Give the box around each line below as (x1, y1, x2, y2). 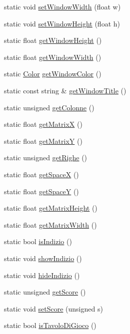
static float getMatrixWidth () (4, 219, 97, 230)
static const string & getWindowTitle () (4, 85, 126, 95)
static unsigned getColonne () (4, 102, 94, 112)
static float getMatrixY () (4, 135, 82, 146)
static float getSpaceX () (4, 169, 79, 179)
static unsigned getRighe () (4, 152, 87, 163)
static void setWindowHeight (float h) (4, 18, 120, 28)
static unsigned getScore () (4, 287, 86, 297)
